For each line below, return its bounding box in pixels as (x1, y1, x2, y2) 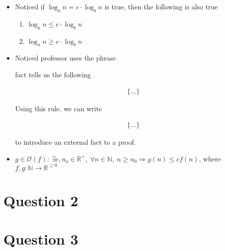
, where (199, 153, 221, 163)
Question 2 (3, 190, 78, 211)
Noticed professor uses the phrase (15, 53, 116, 63)
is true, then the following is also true (104, 1, 218, 11)
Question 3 (3, 229, 78, 249)
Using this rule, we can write (15, 103, 102, 113)
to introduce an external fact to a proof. (15, 137, 136, 147)
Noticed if (15, 1, 45, 11)
